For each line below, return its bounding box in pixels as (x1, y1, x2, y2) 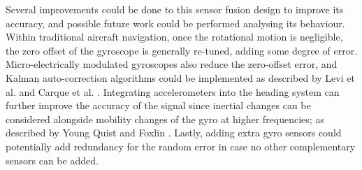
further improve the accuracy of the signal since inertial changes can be (6, 98, 311, 113)
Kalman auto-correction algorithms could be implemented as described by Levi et (6, 70, 355, 85)
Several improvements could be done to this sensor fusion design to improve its (6, 2, 344, 16)
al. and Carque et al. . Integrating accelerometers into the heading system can (6, 84, 340, 99)
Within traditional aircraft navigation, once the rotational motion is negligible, (6, 29, 343, 44)
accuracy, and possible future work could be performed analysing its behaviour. (6, 15, 345, 30)
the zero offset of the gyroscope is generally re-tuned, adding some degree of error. (6, 43, 358, 57)
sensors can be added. (6, 153, 99, 167)
